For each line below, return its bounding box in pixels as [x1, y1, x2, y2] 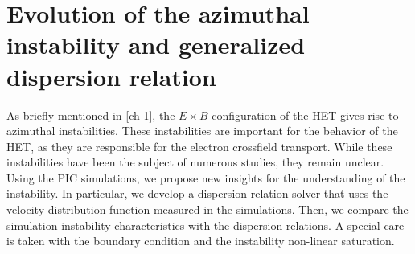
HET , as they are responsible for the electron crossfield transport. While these [6, 137, 392, 154]
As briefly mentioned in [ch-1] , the [6, 106, 175, 123]
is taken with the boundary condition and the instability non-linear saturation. [6, 232, 395, 249]
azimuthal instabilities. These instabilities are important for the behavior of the [6, 122, 398, 139]
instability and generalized [6, 28, 306, 61]
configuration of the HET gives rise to [212, 106, 399, 123]
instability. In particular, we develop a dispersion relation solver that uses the [6, 185, 388, 202]
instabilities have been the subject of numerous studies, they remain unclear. [6, 154, 384, 170]
